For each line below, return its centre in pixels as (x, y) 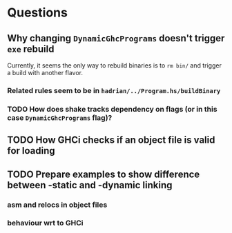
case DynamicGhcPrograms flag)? (60, 117)
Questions (37, 13)
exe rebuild (31, 49)
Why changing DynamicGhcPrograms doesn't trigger (116, 38)
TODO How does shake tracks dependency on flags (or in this (112, 109)
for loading (31, 151)
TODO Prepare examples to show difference (104, 174)
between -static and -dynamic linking (90, 185)
